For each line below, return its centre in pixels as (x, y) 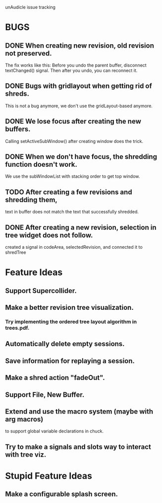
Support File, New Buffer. (45, 395)
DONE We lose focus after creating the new (73, 121)
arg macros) (24, 419)
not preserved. (28, 53)
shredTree (16, 252)
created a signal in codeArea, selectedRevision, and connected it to (74, 247)
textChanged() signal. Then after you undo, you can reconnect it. (71, 71)
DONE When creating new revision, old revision (80, 45)
